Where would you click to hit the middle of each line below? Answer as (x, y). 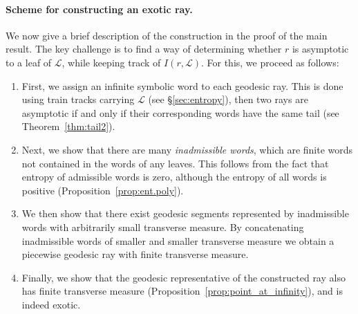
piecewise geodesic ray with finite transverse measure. (135, 254)
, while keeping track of (111, 62)
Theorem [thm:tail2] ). (68, 126)
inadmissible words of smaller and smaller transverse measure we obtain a (178, 240)
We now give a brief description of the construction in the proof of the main (167, 35)
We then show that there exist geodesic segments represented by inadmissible (185, 213)
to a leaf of (29, 62)
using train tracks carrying (78, 99)
